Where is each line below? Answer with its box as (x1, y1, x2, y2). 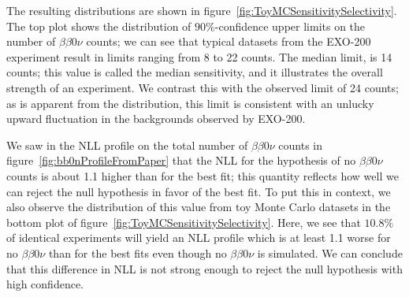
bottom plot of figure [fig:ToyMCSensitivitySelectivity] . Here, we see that (6, 213, 361, 230)
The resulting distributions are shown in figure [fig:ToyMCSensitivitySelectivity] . (6, 2, 397, 18)
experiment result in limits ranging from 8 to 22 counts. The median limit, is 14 (6, 48, 392, 65)
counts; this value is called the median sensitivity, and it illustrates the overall (6, 64, 383, 80)
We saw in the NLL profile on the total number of (6, 136, 248, 153)
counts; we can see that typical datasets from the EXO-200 (86, 33, 371, 50)
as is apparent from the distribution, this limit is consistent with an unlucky (6, 95, 374, 111)
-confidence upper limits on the (214, 17, 366, 34)
